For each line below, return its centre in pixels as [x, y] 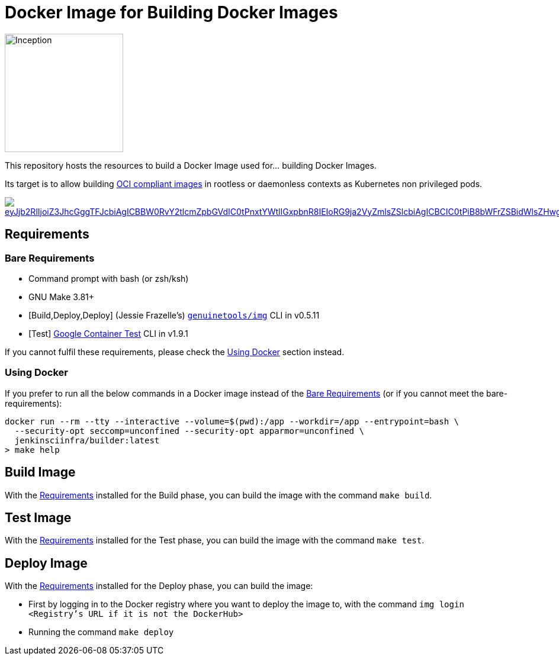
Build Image [40, 472]
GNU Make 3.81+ [61, 297]
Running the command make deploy [101, 632]
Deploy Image [46, 563]
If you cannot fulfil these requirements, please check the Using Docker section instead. [175, 352]
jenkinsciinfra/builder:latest [87, 440]
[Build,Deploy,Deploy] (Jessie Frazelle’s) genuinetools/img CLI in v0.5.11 [174, 315]
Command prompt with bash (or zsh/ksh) [109, 278]
